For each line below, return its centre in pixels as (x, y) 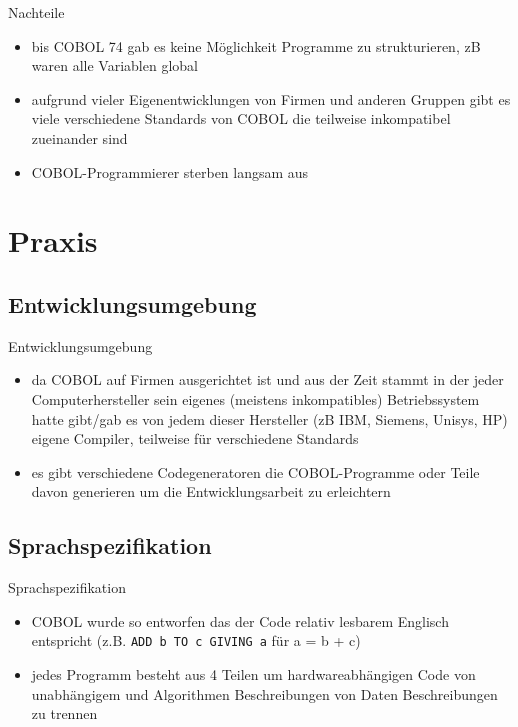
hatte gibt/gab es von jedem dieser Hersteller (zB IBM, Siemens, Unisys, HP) (269, 418)
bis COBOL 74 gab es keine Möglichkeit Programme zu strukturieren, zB (256, 45)
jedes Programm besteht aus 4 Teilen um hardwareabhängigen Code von (253, 673)
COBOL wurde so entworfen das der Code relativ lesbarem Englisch (240, 620)
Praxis (53, 240)
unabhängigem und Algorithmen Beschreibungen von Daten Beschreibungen (264, 693)
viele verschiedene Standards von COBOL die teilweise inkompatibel (241, 118)
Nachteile (36, 12)
